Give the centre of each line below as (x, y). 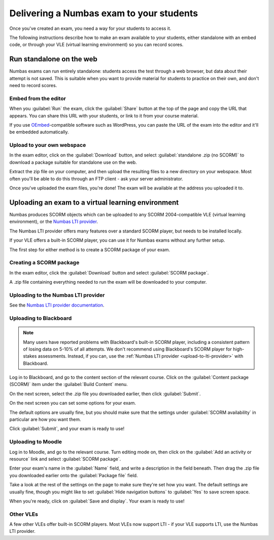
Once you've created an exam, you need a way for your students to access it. (90, 28)
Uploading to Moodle (36, 442)
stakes (30, 356)
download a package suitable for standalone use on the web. (73, 162)
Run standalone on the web (53, 59)
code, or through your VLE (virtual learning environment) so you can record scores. (96, 45)
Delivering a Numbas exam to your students (104, 13)
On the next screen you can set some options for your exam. (73, 403)
